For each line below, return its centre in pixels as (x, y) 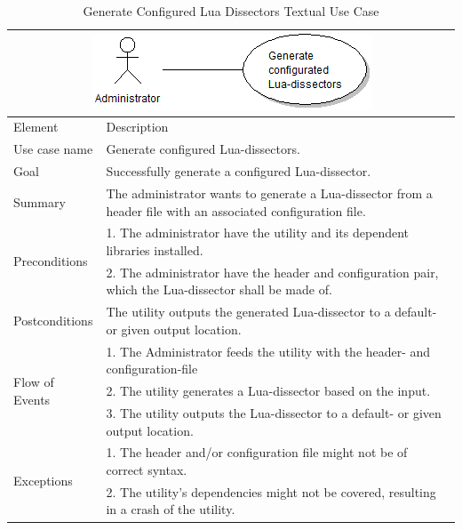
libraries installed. (155, 250)
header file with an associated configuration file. (236, 210)
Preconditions (51, 261)
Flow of (34, 382)
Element (36, 127)
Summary (40, 201)
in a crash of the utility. (171, 509)
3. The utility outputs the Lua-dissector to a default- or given (274, 413)
